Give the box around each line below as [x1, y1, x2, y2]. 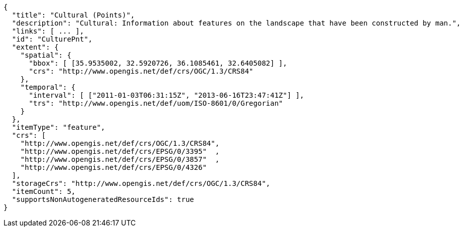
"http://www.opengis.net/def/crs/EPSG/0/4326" [20, 163, 207, 171]
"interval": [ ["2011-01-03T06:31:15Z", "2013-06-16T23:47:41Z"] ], [29, 91, 304, 99]
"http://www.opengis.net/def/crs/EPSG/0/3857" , [20, 155, 219, 163]
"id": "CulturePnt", [12, 35, 93, 43]
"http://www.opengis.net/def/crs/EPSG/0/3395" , [20, 147, 219, 155]
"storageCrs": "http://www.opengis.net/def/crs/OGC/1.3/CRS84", [12, 179, 271, 187]
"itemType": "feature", [12, 123, 105, 131]
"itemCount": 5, [12, 187, 76, 195]
